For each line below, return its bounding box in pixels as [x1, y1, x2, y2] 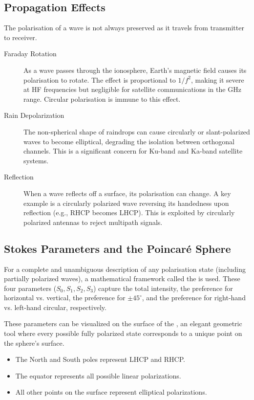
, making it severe [191, 74, 244, 85]
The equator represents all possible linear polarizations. [15, 370, 181, 380]
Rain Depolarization [4, 110, 64, 120]
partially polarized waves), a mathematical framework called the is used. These [4, 273, 240, 284]
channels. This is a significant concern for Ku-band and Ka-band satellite [23, 146, 243, 156]
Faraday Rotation [4, 48, 57, 59]
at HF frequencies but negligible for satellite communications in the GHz [23, 84, 241, 94]
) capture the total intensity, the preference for [93, 283, 233, 293]
